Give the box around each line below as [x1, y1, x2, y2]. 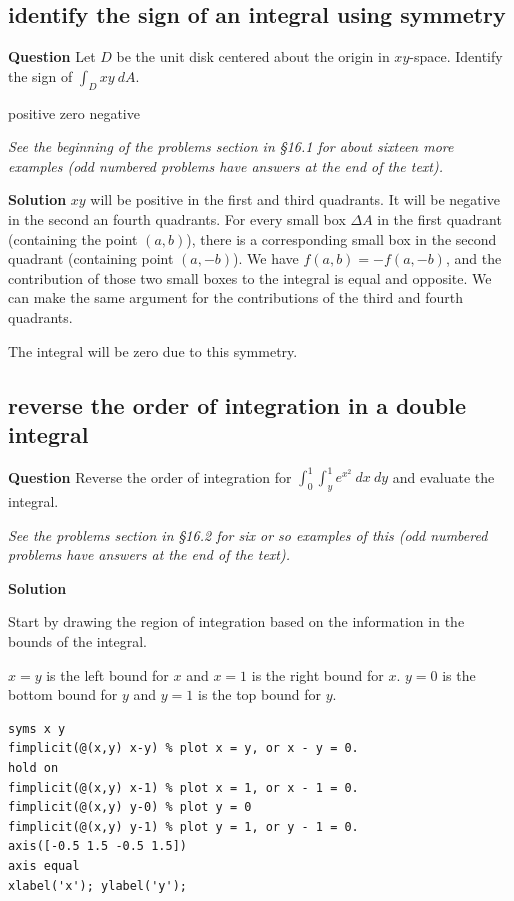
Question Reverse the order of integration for [8, 466, 292, 487]
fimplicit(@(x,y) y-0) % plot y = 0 [8, 800, 252, 815]
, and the [445, 248, 502, 269]
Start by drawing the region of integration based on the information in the [8, 611, 465, 632]
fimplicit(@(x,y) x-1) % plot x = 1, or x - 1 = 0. [8, 780, 359, 795]
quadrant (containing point [8, 248, 174, 269]
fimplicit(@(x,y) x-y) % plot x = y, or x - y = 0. [8, 741, 359, 756]
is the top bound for [197, 684, 322, 705]
